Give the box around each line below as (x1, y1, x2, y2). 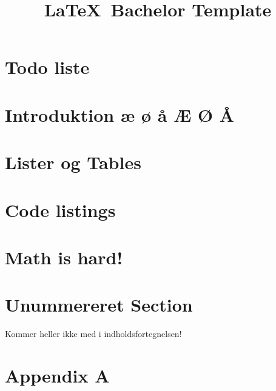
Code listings (5, 197, 116, 222)
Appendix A (5, 363, 110, 387)
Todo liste (5, 55, 90, 79)
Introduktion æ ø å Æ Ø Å (5, 102, 235, 127)
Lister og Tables (5, 150, 141, 175)
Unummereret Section (5, 292, 193, 317)
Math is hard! (5, 244, 123, 269)
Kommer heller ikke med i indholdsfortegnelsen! (5, 327, 182, 340)
